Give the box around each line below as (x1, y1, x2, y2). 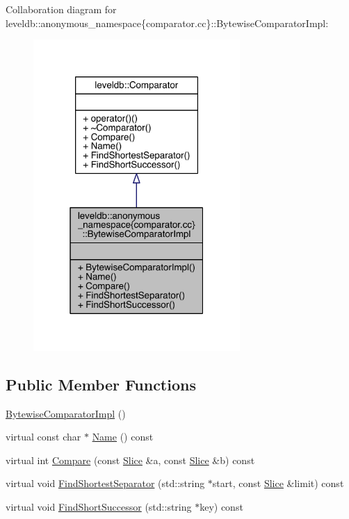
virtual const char (6, 429, 81, 444)
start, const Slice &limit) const (212, 476, 344, 491)
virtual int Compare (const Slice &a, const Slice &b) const (6, 452, 255, 467)
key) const (200, 499, 243, 513)
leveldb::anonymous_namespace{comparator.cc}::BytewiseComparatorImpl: (6, 15, 329, 30)
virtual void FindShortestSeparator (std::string (6, 476, 205, 491)
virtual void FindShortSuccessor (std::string (6, 499, 192, 513)
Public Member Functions (6, 373, 196, 395)
